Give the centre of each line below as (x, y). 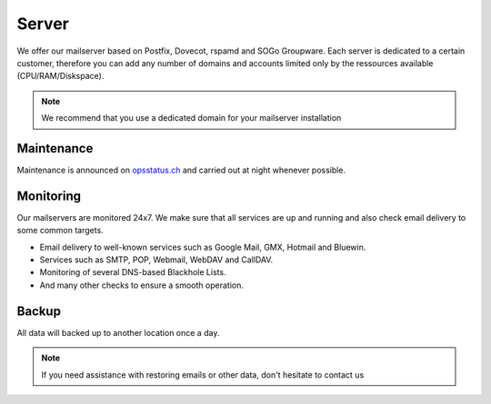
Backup (39, 311)
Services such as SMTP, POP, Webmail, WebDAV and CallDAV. (156, 260)
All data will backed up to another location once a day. (118, 332)
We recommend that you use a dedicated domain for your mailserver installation (191, 118)
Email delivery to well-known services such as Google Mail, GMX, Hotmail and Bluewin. (203, 247)
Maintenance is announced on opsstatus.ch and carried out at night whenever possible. (181, 170)
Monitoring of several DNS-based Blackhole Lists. (133, 272)
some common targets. (60, 231)
